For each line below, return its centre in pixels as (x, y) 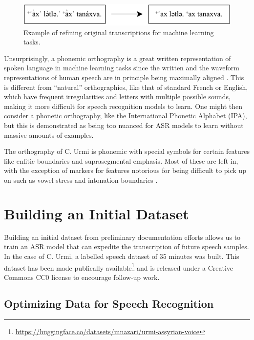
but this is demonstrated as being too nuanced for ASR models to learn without (124, 125)
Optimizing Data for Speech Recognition (109, 303)
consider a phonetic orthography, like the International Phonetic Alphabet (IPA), (126, 116)
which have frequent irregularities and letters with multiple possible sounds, (117, 96)
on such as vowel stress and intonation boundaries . (81, 180)
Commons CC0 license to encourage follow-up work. (82, 277)
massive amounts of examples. (49, 135)
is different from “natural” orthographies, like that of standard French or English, (126, 87)
